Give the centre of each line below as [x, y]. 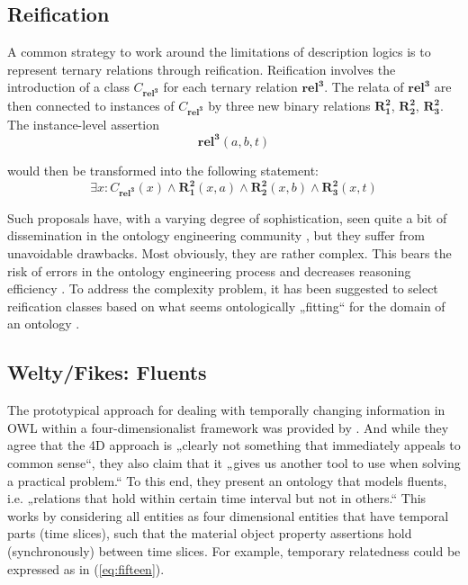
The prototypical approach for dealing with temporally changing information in [226, 410]
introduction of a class [68, 87]
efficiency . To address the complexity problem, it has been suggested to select [223, 288]
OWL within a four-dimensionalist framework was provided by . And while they [228, 427]
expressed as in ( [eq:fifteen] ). [86, 568]
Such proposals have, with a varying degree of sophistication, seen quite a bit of [227, 217]
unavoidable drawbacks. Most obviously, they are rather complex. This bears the [229, 253]
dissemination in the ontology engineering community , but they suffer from [216, 235]
